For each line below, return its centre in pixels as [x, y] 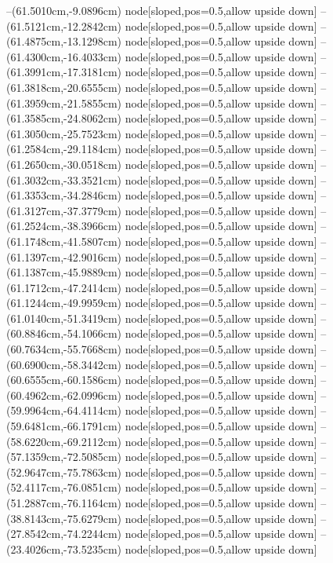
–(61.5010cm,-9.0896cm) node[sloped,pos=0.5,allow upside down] [162, 10]
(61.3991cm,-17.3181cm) [64, 72]
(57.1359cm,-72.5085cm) [64, 457]
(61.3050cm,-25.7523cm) [64, 133]
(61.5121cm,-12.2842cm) [64, 26]
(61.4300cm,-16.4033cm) [64, 56]
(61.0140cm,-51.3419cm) [64, 318]
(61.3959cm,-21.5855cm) [64, 102]
